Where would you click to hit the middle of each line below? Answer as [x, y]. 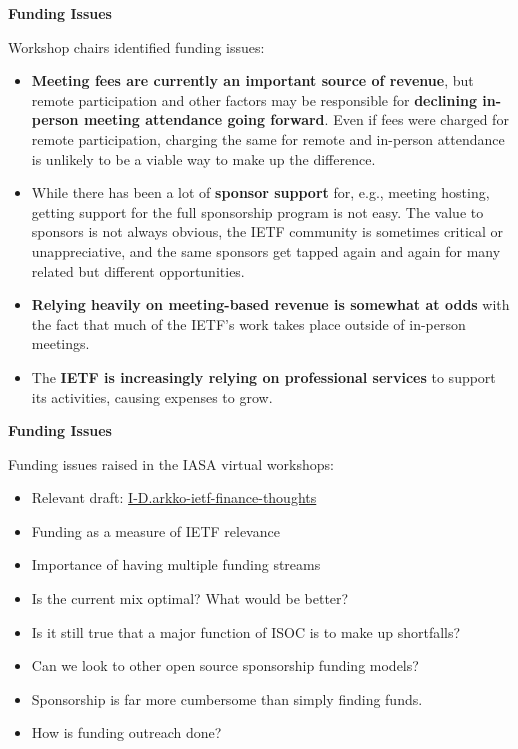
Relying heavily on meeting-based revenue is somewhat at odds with [270, 304]
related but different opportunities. [138, 270]
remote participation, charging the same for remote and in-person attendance [268, 138]
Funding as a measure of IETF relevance [155, 530]
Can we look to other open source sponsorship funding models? [225, 665]
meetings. [60, 343]
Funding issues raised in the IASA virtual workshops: [171, 463]
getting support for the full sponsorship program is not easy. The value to [257, 211]
